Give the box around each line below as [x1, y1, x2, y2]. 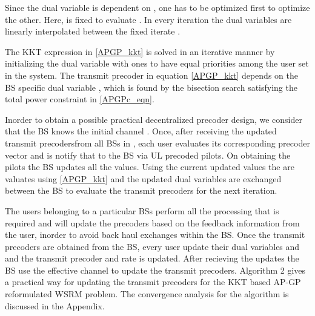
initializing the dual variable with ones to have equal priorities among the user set [5, 57, 309, 70]
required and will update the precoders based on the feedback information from [5, 216, 300, 229]
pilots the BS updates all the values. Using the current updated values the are [5, 160, 294, 173]
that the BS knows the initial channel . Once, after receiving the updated [5, 125, 277, 137]
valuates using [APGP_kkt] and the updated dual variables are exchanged [5, 172, 282, 185]
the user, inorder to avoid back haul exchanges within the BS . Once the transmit [5, 228, 305, 241]
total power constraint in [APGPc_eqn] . [5, 93, 154, 105]
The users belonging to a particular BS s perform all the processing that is [5, 204, 279, 217]
